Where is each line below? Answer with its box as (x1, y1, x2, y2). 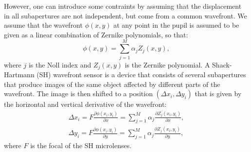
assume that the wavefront (4, 20, 83, 30)
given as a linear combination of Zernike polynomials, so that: (4, 29, 188, 39)
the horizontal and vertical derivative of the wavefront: (4, 99, 167, 109)
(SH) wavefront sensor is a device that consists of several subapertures (36, 69, 246, 79)
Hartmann (4, 69, 35, 79)
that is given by (195, 88, 242, 99)
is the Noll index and (28, 59, 91, 69)
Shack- (212, 59, 232, 69)
